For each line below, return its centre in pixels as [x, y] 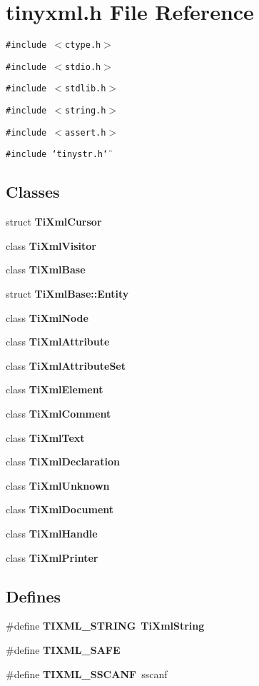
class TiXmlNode [47, 317]
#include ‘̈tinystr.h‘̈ [57, 155]
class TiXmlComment [59, 414]
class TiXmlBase [46, 269]
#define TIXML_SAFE [63, 649]
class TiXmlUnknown [58, 485]
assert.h [86, 132]
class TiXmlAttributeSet [66, 365]
